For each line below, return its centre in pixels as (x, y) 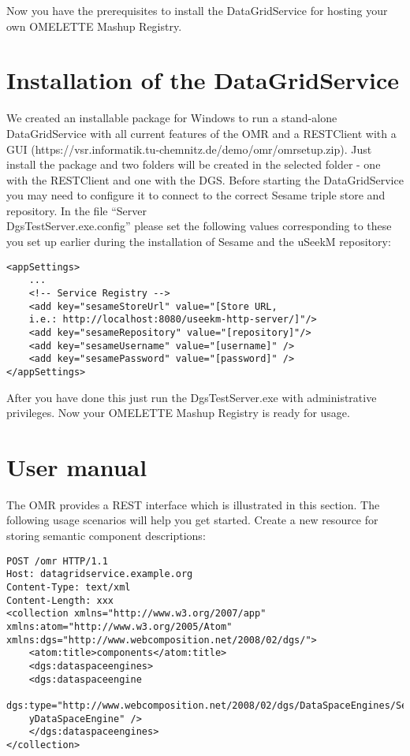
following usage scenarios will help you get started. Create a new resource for (192, 520)
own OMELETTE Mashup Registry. (94, 26)
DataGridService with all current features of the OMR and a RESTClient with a (201, 133)
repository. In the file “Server (76, 210)
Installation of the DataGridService (203, 80)
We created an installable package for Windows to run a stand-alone (172, 118)
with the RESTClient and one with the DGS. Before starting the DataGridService (205, 179)
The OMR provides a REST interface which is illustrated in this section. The (193, 504)
